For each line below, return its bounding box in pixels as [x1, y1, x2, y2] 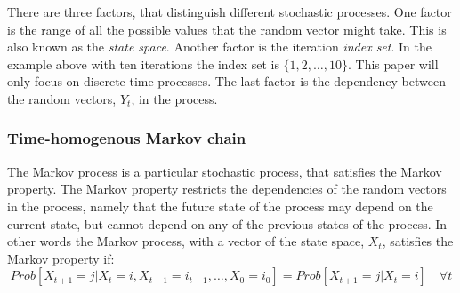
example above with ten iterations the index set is [7, 54, 279, 73]
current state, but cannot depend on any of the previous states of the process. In [7, 214, 448, 233]
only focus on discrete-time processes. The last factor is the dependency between [7, 72, 446, 91]
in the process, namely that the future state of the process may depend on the [7, 196, 433, 215]
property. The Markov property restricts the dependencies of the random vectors [7, 179, 447, 198]
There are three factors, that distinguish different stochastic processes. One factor [7, 3, 452, 20]
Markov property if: [7, 249, 115, 267]
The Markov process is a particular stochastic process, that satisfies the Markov [7, 162, 442, 180]
